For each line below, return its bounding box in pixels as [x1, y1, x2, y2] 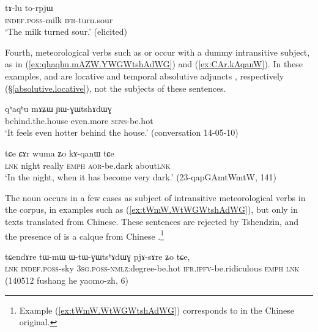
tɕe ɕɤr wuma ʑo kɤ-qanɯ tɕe [5, 146, 114, 159]
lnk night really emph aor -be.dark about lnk [5, 158, 171, 171]
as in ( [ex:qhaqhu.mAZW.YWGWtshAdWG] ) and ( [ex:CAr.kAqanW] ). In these [5, 57, 303, 70]
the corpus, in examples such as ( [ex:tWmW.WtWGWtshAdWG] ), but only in [5, 203, 298, 216]
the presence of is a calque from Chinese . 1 [5, 227, 165, 242]
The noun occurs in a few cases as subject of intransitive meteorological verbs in [5, 191, 306, 204]
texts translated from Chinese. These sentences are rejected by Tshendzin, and [5, 215, 299, 227]
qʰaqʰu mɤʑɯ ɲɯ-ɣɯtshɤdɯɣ [5, 102, 112, 115]
